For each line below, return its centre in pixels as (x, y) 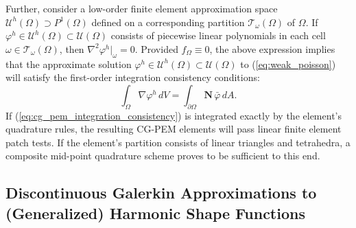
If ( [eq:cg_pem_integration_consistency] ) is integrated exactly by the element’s (174, 115)
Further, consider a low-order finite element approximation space (142, 8)
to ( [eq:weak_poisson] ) (288, 64)
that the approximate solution (69, 64)
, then (72, 48)
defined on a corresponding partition (168, 22)
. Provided (156, 48)
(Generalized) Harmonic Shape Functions (155, 213)
